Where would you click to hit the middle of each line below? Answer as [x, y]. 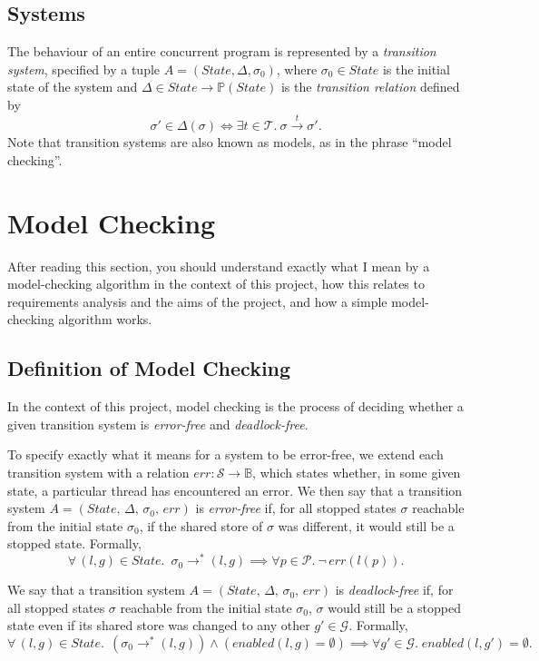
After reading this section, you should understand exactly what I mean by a [219, 266]
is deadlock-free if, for [394, 590]
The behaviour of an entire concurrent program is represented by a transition [222, 51]
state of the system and [73, 87]
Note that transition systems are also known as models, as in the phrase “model [230, 142]
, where [297, 69]
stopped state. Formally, [74, 543]
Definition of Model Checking [149, 368]
